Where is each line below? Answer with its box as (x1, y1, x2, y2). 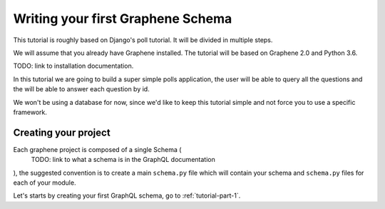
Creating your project (13, 126, 111, 138)
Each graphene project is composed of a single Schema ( (13, 145, 182, 153)
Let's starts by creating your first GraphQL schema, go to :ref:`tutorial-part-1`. (13, 191, 241, 200)
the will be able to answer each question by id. (13, 85, 150, 93)
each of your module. (13, 178, 76, 187)
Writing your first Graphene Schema (13, 11, 232, 26)
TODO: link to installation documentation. (13, 61, 134, 71)
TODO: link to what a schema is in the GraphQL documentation (31, 156, 215, 164)
